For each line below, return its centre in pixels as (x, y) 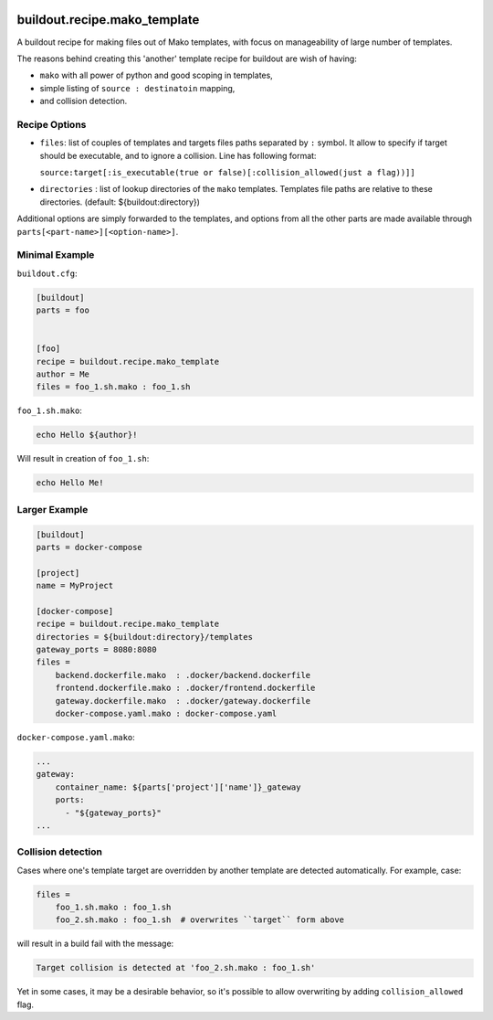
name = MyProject (75, 586)
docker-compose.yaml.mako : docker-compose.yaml (166, 713)
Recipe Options (52, 124)
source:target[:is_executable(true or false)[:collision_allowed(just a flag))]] (227, 172)
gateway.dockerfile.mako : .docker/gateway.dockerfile (183, 701)
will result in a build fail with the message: (95, 944)
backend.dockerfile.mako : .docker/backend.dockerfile (183, 675)
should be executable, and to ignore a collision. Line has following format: (178, 155)
